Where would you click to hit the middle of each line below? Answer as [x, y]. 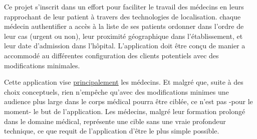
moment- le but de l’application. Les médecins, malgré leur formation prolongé [125, 111]
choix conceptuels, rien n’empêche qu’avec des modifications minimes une [116, 91]
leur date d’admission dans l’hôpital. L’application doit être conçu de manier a [125, 46]
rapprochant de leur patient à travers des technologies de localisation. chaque [122, 16]
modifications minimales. [42, 65]
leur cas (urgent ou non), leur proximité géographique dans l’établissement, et [123, 36]
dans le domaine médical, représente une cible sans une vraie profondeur [115, 121]
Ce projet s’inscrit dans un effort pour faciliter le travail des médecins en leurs [124, 6]
